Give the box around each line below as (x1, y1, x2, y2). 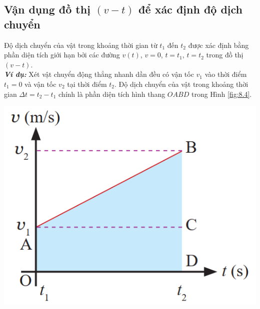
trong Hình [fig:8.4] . (191, 88, 252, 99)
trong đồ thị (206, 49, 243, 60)
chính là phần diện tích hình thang (58, 88, 165, 99)
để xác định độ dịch (138, 1, 243, 17)
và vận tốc (24, 78, 56, 89)
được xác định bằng (188, 39, 249, 50)
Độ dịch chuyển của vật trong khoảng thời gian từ (4, 39, 157, 50)
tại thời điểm (67, 78, 107, 89)
